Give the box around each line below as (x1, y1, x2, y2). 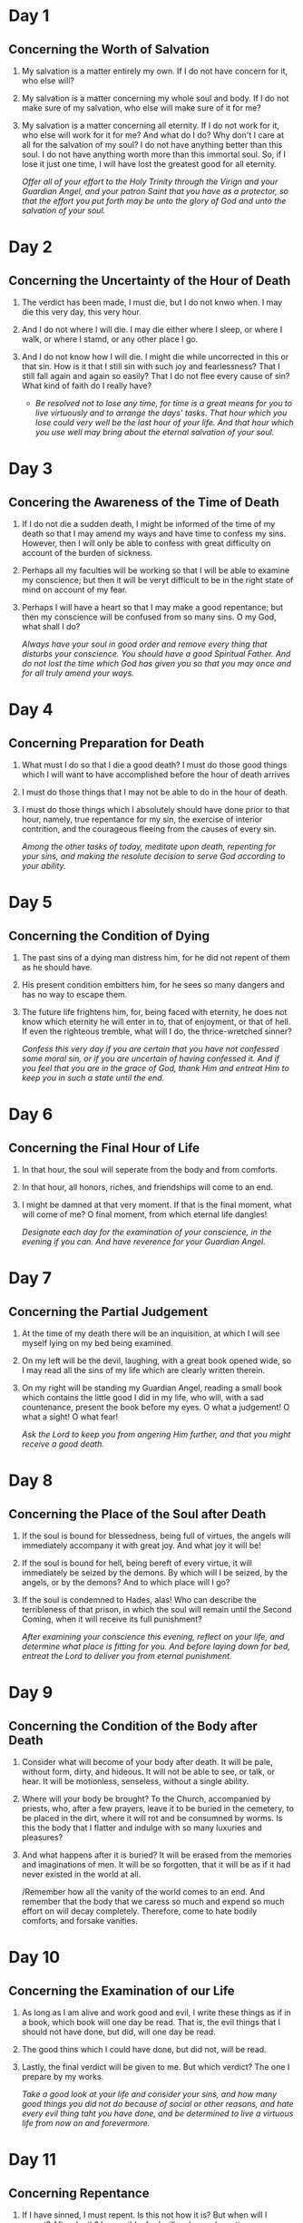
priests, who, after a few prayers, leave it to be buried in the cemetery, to (21, 1803, 294, 1814)
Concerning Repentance (8, 2185, 150, 2200)
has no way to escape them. (21, 990, 128, 999)
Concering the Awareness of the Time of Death (8, 494, 280, 510)
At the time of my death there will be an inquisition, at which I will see (21, 1328, 280, 1339)
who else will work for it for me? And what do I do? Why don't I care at (21, 130, 285, 141)
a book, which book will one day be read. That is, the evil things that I (21, 2017, 281, 2027)
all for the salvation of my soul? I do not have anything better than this (21, 140, 283, 150)
